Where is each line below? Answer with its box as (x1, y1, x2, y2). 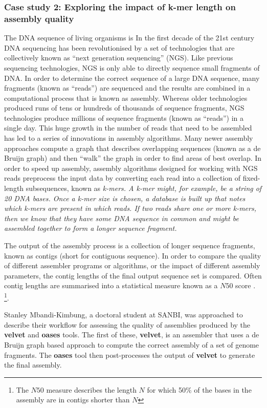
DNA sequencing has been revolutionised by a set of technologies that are (4, 42, 235, 53)
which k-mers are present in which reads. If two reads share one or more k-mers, (4, 203, 256, 213)
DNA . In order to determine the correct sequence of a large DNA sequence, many (4, 72, 260, 83)
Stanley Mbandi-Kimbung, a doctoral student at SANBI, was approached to (4, 309, 243, 320)
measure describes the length (46, 384, 137, 395)
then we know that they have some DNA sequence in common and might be (4, 212, 239, 223)
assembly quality (4, 12, 74, 25)
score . (235, 280, 256, 291)
